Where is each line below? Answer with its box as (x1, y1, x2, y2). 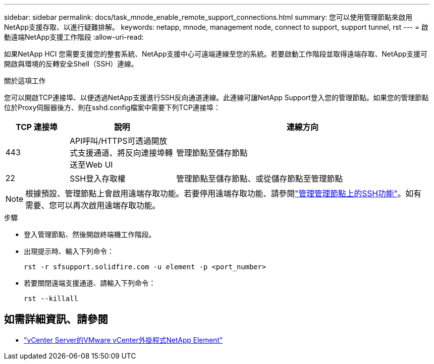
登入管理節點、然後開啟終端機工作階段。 (24, 230, 156, 239)
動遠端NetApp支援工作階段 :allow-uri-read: (4, 33, 144, 41)
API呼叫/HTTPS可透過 (69, 136, 152, 146)
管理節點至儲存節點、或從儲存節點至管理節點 (176, 174, 343, 183)
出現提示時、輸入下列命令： (24, 247, 114, 255)
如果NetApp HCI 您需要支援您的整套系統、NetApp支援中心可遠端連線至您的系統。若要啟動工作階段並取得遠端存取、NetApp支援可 (4, 50, 428, 58)
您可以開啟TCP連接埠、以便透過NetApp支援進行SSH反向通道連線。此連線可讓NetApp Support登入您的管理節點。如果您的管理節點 (4, 93, 429, 102)
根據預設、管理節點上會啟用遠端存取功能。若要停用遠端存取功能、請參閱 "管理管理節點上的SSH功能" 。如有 (25, 188, 422, 198)
